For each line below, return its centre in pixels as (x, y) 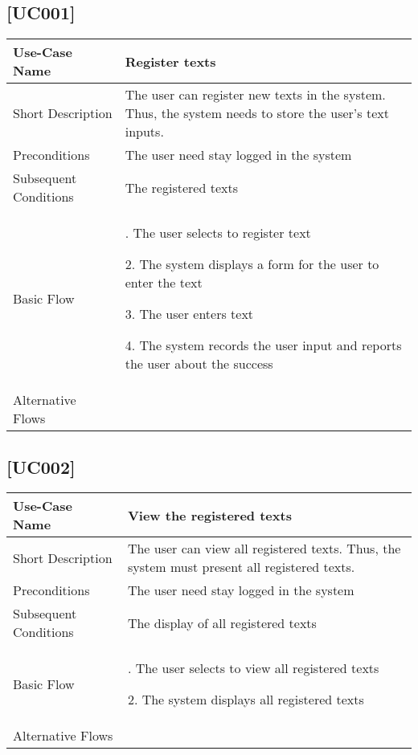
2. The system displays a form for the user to (252, 264)
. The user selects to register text (218, 233)
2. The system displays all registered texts (246, 700)
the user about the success (199, 364)
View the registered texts (209, 515)
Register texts (170, 61)
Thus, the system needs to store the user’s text (257, 113)
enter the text (164, 283)
